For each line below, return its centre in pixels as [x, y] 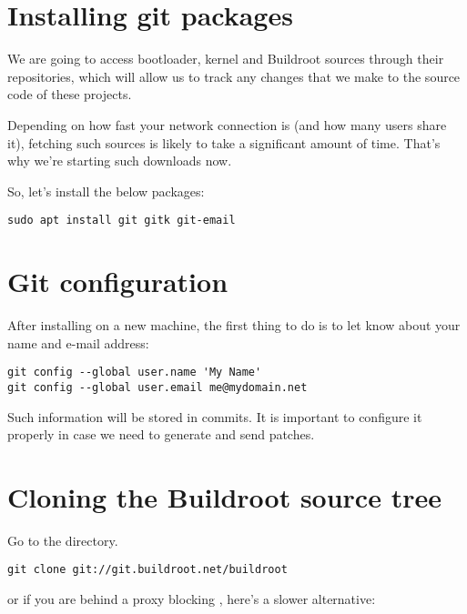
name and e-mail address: [78, 342]
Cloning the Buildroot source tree [224, 496]
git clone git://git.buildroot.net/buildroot [147, 570]
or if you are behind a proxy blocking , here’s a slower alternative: [192, 599]
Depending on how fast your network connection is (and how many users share [227, 124]
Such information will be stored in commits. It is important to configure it [215, 416]
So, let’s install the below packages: [106, 191]
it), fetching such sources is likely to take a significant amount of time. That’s [224, 142]
